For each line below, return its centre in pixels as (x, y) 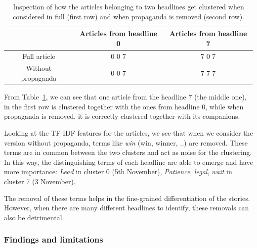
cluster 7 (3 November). (40, 181)
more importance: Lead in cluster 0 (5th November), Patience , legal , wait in (118, 172)
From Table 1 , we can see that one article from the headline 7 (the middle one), (125, 97)
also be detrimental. (34, 217)
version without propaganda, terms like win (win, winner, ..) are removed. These (126, 142)
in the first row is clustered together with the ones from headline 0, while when (124, 106)
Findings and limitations (54, 239)
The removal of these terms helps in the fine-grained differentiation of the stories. (127, 198)
